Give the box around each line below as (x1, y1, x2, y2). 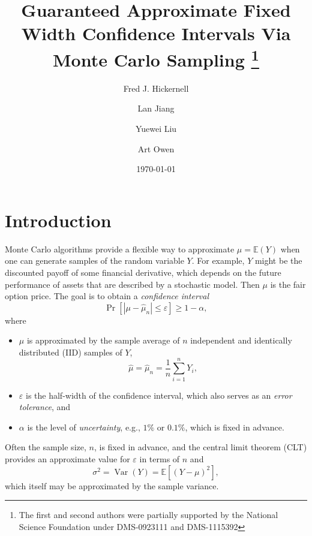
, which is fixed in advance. (185, 420, 284, 433)
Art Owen (137, 142, 175, 155)
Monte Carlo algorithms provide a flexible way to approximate (5, 242, 235, 255)
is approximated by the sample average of (26, 334, 180, 347)
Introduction (5, 207, 112, 232)
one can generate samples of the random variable (5, 254, 184, 267)
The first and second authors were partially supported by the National (19, 508, 278, 521)
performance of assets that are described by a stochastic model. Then (5, 278, 260, 290)
